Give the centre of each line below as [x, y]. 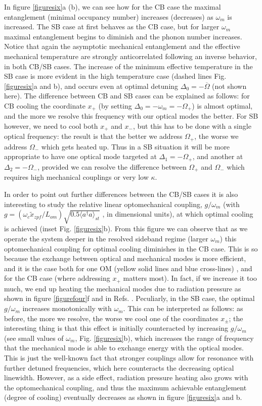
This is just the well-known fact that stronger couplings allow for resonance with [129, 358]
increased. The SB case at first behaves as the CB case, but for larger [112, 27]
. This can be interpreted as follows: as [183, 308]
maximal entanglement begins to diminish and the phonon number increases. [123, 36]
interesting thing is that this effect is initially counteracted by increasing [116, 328]
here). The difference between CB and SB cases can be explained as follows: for [127, 96]
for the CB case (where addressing [57, 278]
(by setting [115, 105]
